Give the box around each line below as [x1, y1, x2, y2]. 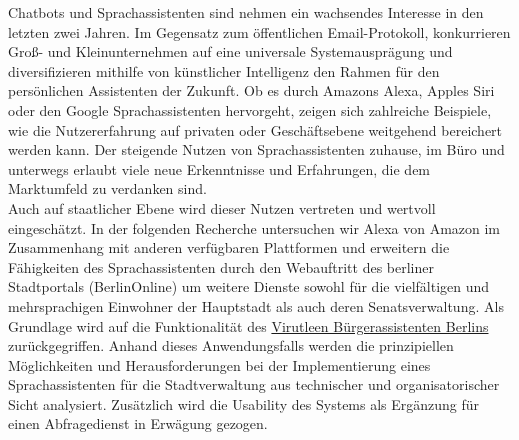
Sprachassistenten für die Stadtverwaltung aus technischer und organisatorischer [8, 374, 500, 395]
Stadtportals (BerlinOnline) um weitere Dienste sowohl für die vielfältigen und [8, 276, 490, 297]
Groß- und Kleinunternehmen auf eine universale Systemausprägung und [8, 41, 453, 62]
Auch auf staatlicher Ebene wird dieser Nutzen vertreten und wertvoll [8, 197, 436, 218]
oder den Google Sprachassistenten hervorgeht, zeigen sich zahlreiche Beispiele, [8, 99, 492, 120]
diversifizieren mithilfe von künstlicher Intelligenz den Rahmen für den [8, 60, 440, 81]
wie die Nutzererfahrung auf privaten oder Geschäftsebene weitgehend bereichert [8, 119, 503, 140]
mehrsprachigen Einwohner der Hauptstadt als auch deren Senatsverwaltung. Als [8, 295, 504, 316]
